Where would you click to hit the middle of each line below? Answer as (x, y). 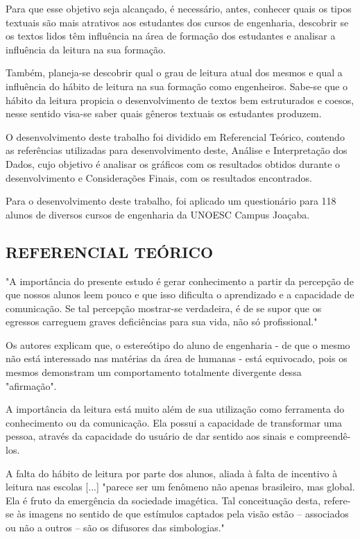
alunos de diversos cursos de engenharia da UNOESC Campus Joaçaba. (158, 214)
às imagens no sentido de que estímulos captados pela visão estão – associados (183, 514)
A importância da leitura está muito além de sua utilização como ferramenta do (175, 409)
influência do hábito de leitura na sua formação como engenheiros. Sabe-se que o (177, 86)
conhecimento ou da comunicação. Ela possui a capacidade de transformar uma (174, 422)
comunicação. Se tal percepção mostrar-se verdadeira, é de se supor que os (164, 308)
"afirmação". (31, 385)
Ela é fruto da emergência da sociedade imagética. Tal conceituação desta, (163, 500)
